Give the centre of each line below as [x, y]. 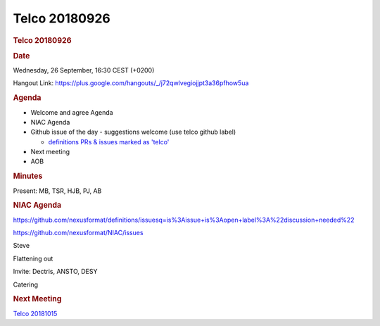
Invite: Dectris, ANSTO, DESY [55, 272]
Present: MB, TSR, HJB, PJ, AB [57, 191]
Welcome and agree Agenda [72, 112]
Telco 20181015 [35, 313]
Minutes [28, 176]
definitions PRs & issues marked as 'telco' [109, 142]
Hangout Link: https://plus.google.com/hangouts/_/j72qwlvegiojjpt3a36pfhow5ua [131, 83]
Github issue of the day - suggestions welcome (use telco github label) [133, 132]
